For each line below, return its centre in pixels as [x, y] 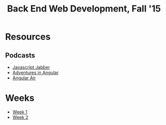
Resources [28, 37]
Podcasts [20, 55]
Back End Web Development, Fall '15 [84, 9]
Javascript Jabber [31, 67]
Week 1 [20, 112]
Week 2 [20, 117]
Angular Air [24, 78]
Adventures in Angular [35, 72]
